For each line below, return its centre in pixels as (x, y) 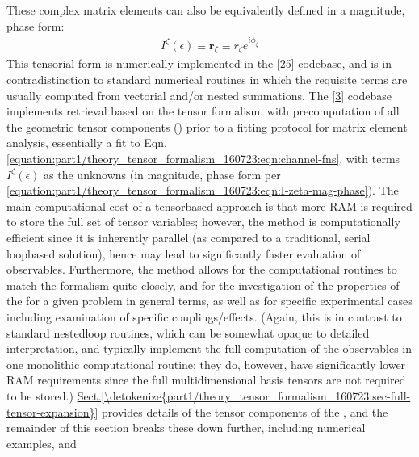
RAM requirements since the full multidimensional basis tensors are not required (206, 380)
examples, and (42, 443)
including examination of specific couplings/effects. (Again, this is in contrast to (204, 316)
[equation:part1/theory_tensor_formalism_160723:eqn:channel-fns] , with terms (203, 159)
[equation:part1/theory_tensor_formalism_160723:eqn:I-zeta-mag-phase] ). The (203, 190)
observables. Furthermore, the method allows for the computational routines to (202, 269)
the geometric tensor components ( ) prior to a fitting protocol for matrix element (207, 126)
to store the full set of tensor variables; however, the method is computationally (203, 222)
